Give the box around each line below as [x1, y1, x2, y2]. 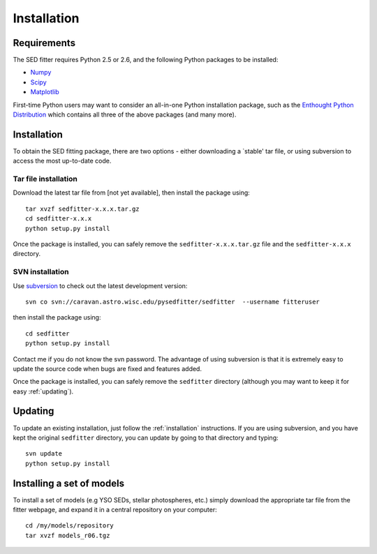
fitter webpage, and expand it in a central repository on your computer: [13, 506, 218, 514]
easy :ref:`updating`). [13, 387, 74, 396]
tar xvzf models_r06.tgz [25, 531, 110, 539]
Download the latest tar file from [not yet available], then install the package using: [13, 188, 251, 197]
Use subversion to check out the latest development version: [13, 281, 188, 290]
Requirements [13, 37, 76, 49]
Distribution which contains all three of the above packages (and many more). [13, 110, 237, 119]
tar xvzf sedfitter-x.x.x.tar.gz [25, 204, 140, 213]
